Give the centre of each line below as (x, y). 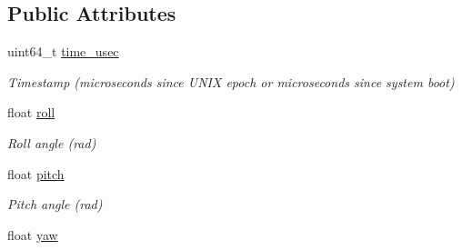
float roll (31, 112)
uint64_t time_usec (63, 51)
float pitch (36, 173)
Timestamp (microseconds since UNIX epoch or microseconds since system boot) (231, 81)
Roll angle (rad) (52, 142)
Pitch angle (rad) (55, 204)
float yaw (33, 234)
